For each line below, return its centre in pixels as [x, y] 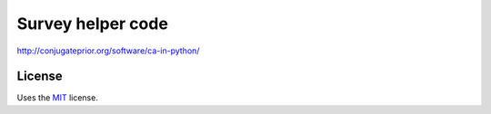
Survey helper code [92, 24]
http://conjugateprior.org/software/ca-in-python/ [108, 51]
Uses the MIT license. [58, 98]
